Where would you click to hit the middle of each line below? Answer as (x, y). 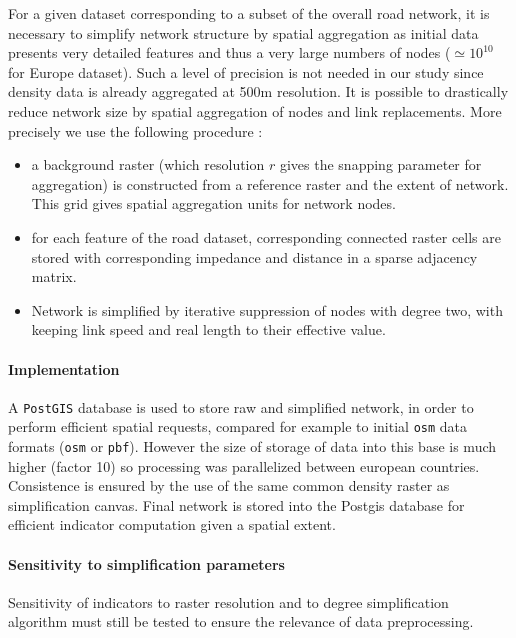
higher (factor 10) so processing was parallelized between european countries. (244, 465)
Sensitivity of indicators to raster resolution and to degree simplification (228, 601)
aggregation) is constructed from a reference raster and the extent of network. (270, 183)
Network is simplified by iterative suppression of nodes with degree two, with (267, 309)
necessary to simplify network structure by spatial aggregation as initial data (243, 32)
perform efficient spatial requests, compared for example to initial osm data (238, 426)
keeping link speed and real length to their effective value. (208, 329)
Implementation (64, 368)
